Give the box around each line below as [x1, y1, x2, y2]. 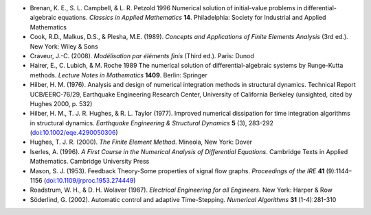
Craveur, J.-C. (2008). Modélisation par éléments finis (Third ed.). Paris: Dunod [30, 51, 254, 60]
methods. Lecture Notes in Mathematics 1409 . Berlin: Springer [30, 71, 207, 79]
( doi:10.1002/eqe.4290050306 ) [30, 129, 118, 137]
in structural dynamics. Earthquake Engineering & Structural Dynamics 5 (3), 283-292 [30, 118, 274, 127]
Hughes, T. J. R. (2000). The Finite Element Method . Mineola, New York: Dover [30, 138, 253, 147]
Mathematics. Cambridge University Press [30, 157, 150, 166]
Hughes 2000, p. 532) [30, 99, 93, 107]
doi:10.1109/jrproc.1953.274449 [45, 177, 134, 185]
